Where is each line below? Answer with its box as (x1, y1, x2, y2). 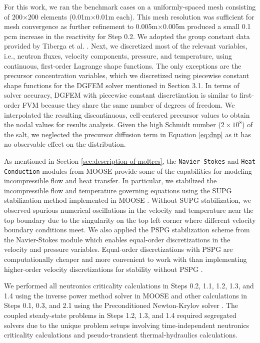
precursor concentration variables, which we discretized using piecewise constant (4, 70, 249, 81)
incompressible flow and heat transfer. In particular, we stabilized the (4, 175, 217, 186)
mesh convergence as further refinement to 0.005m (4, 21, 158, 32)
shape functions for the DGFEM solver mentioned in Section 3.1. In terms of (4, 80, 239, 90)
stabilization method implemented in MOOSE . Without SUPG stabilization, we (4, 195, 251, 205)
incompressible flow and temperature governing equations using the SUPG (4, 185, 232, 195)
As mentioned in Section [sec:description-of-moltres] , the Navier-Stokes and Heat (4, 155, 255, 166)
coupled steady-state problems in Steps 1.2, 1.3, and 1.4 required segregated (4, 309, 236, 320)
